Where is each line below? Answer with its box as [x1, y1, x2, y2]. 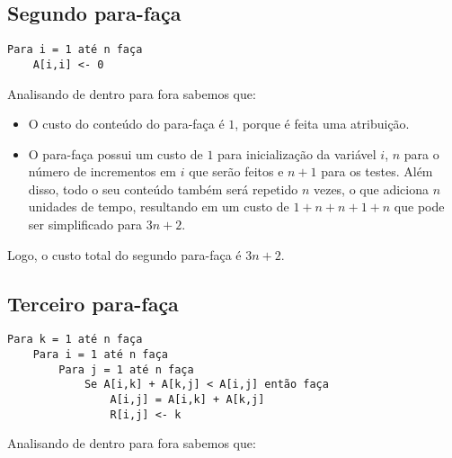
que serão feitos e [189, 162, 284, 181]
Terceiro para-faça [7, 289, 179, 317]
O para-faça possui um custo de [28, 144, 203, 163]
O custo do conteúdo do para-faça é [28, 114, 225, 133]
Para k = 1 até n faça [7, 333, 143, 346]
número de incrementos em [28, 162, 177, 181]
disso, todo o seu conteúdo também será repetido [28, 179, 298, 198]
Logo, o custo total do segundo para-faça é [7, 245, 242, 264]
